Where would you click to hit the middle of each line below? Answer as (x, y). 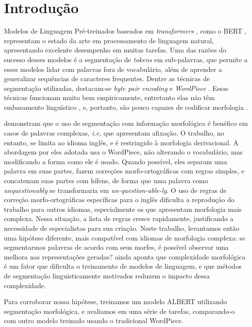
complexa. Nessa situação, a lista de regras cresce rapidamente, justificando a (119, 218)
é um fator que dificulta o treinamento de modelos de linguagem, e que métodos (123, 266)
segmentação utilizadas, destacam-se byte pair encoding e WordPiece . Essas (116, 88)
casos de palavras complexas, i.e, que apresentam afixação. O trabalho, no (114, 133)
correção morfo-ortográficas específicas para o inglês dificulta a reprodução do (119, 199)
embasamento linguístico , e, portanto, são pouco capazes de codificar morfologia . (126, 107)
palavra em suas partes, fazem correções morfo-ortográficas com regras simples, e (124, 171)
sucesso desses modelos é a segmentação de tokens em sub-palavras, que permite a (126, 59)
